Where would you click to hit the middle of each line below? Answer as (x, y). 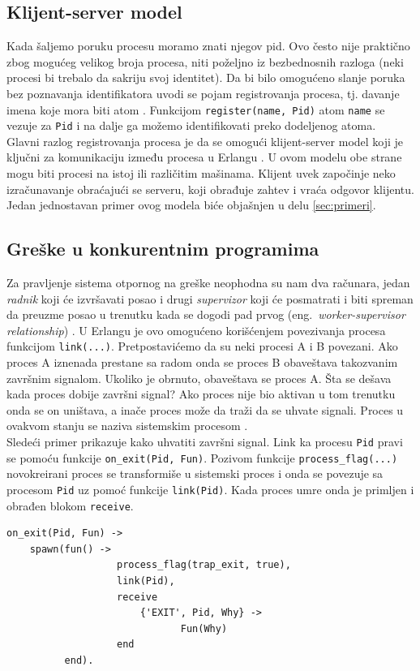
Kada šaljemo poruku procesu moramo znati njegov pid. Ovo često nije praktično (208, 46)
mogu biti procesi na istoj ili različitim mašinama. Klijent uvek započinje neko (201, 173)
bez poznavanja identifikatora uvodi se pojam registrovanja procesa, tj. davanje (203, 93)
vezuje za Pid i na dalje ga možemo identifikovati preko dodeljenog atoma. (191, 125)
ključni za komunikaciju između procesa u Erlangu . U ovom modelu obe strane (204, 157)
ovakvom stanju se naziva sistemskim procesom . (127, 426)
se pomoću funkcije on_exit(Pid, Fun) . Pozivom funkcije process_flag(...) (202, 457)
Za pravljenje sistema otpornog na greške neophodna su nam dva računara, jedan (208, 283)
